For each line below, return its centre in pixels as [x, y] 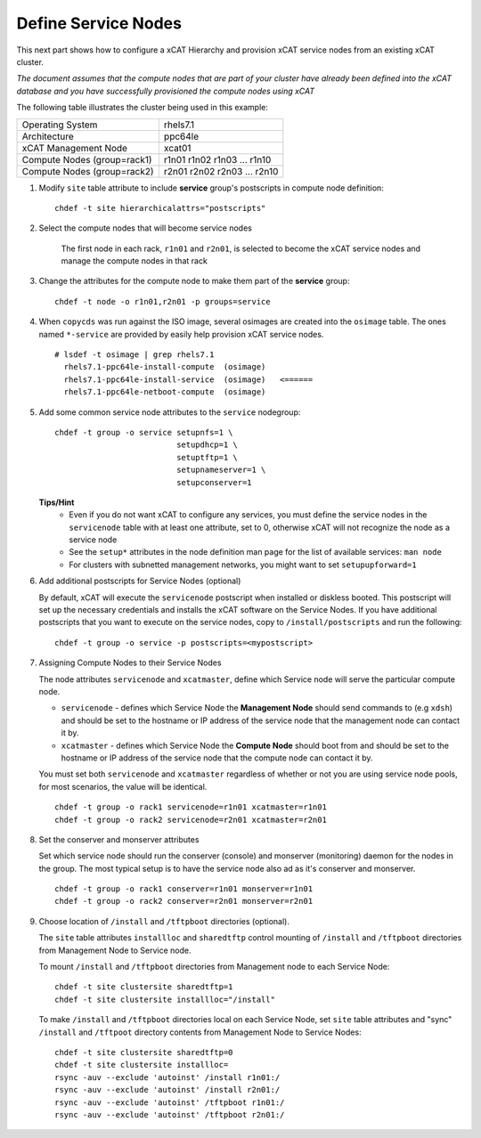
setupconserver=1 [215, 482]
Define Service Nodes [99, 23]
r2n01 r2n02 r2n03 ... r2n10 [221, 171]
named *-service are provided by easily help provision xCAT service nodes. [181, 334]
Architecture [48, 136]
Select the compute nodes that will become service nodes [146, 228]
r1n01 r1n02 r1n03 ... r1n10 [217, 159]
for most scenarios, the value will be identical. [123, 786]
